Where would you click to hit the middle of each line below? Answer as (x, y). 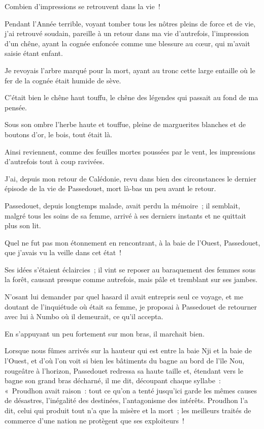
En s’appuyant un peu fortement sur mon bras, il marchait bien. (105, 333)
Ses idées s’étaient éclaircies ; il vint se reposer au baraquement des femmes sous (130, 269)
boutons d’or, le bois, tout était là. (58, 134)
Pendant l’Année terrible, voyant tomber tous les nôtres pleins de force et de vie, (130, 23)
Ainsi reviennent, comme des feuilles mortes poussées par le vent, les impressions (130, 151)
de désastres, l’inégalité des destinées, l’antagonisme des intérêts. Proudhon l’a (126, 400)
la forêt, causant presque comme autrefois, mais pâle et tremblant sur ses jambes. (131, 279)
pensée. (16, 107)
